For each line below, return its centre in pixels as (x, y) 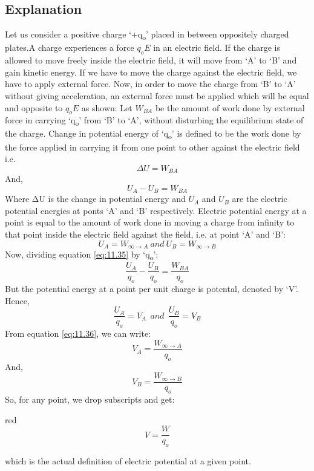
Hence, (17, 300)
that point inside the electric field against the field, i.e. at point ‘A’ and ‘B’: (145, 234)
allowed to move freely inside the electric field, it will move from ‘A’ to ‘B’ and (151, 60)
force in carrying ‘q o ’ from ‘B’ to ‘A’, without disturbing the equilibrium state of (154, 121)
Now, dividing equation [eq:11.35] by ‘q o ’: (82, 255)
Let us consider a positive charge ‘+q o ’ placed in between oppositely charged (147, 35)
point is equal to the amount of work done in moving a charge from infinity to (150, 222)
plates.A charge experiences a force (70, 47)
